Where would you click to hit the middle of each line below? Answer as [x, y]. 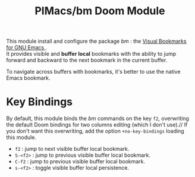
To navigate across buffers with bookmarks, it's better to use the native [93, 72]
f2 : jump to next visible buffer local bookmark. [72, 149]
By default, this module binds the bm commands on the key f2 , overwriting [97, 118]
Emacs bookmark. [28, 78]
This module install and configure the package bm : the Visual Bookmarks [96, 41]
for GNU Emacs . [27, 48]
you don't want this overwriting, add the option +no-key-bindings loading [95, 131]
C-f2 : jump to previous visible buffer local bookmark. [80, 162]
